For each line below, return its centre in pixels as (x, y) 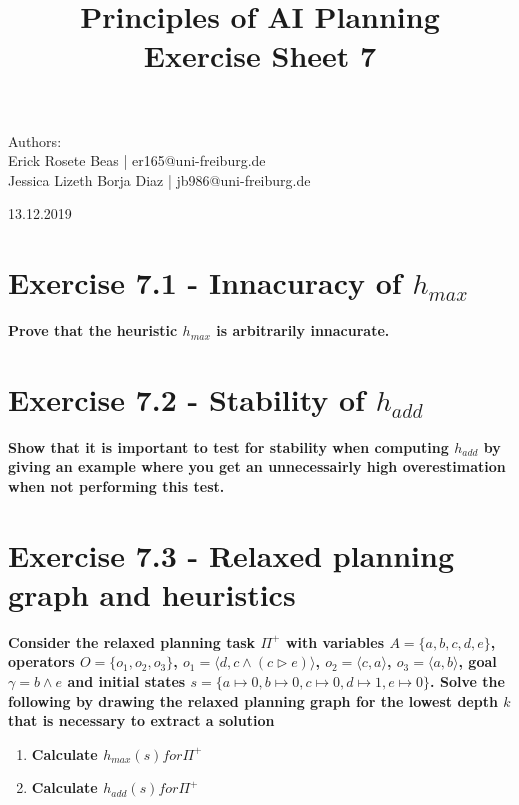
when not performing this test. (116, 485)
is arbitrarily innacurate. (303, 330)
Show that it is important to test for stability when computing (228, 446)
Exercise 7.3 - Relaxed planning (231, 554)
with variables (335, 641)
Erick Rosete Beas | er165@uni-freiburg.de (137, 160)
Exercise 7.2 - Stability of (186, 398)
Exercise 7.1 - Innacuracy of (205, 282)
